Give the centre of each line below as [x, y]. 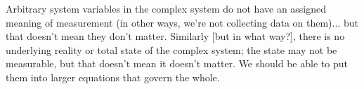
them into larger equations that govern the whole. [113, 77]
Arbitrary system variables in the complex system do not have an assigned [166, 8]
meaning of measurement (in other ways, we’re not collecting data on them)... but [182, 22]
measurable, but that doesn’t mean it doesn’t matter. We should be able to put [177, 63]
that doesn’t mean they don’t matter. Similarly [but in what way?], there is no [175, 36]
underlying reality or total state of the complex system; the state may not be [171, 49]
